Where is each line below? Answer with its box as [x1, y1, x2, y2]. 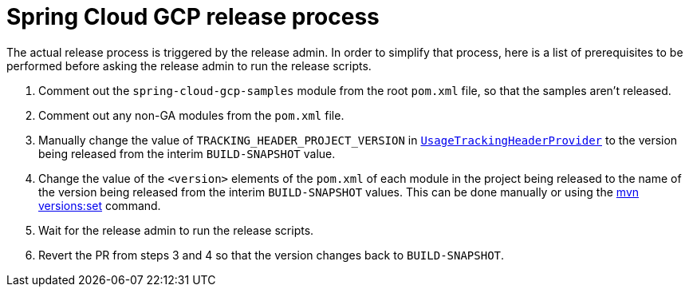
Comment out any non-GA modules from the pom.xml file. [38, 108, 344, 122]
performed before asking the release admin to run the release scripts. [6, 58, 372, 73]
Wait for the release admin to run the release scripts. [38, 223, 314, 237]
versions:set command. [38, 198, 161, 212]
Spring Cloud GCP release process [6, 3, 380, 30]
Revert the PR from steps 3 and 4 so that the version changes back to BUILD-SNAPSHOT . [38, 247, 505, 262]
